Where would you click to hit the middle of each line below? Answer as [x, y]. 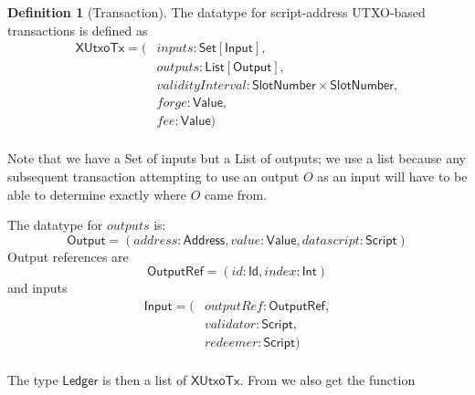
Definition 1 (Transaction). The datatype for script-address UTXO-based [216, 12]
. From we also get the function [327, 380]
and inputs [37, 288]
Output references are [68, 256]
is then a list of [145, 380]
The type [33, 380]
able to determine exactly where [97, 194]
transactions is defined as [78, 30]
